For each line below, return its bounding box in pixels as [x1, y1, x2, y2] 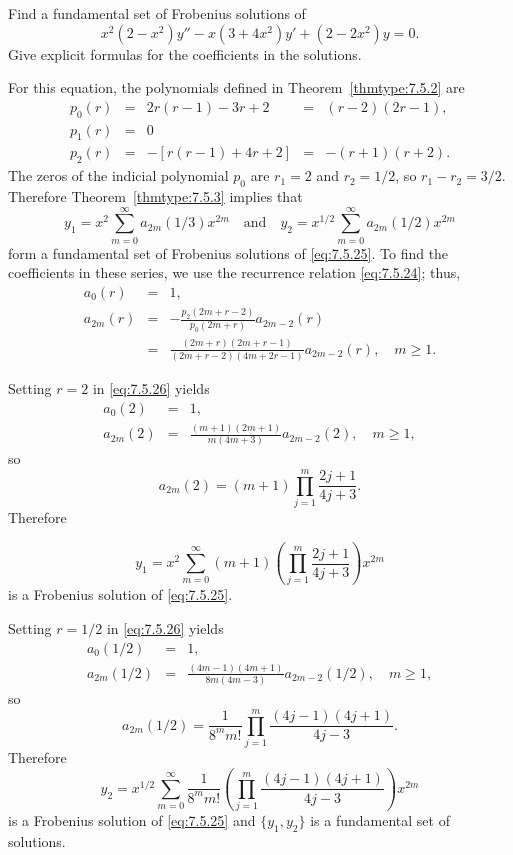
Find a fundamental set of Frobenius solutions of [8, 3, 306, 23]
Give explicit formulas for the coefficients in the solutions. [8, 43, 362, 64]
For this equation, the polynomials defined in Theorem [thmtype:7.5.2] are [8, 77, 465, 98]
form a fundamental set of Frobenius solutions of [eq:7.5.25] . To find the [8, 242, 449, 263]
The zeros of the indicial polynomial [8, 165, 229, 186]
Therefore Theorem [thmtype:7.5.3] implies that [8, 186, 303, 207]
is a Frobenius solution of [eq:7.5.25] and [8, 810, 256, 831]
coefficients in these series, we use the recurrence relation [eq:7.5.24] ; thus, [8, 262, 461, 283]
